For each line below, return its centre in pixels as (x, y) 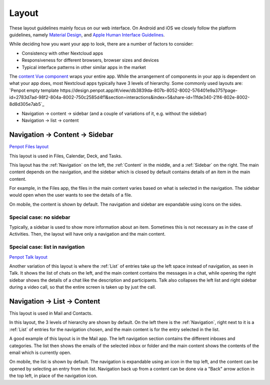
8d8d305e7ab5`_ (27, 104)
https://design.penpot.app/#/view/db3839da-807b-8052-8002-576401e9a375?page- (149, 90)
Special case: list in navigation (47, 247)
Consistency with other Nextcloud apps (62, 53)
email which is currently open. (40, 353)
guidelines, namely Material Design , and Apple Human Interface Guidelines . (87, 34)
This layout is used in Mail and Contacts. (51, 313)
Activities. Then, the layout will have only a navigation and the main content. (87, 234)
